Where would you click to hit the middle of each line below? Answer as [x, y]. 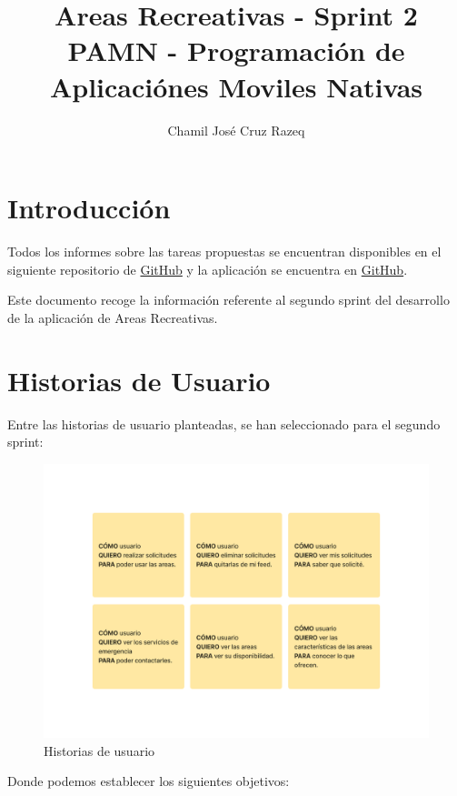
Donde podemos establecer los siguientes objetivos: [149, 781]
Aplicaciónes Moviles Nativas [236, 86]
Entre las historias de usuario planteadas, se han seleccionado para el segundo [224, 423]
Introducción [89, 208]
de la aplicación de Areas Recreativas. [113, 317]
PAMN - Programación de [236, 50]
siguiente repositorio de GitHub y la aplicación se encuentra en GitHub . [208, 269]
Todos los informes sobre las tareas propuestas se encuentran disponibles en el [224, 252]
